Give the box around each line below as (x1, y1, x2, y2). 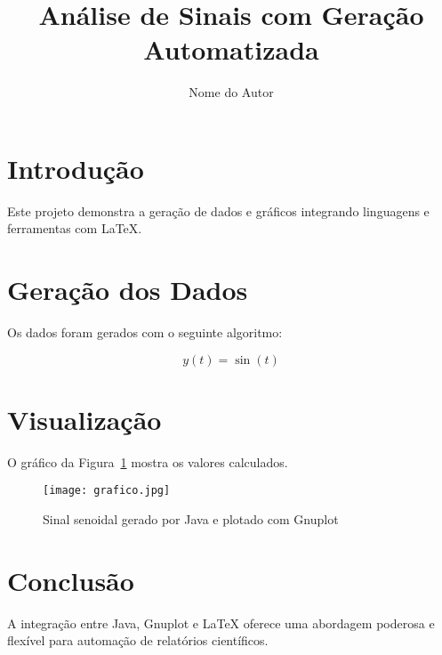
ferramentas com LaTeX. (7, 219, 142, 238)
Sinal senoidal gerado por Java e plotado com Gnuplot (43, 510, 339, 529)
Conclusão (7, 562, 134, 598)
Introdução (7, 150, 144, 186)
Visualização (7, 400, 162, 437)
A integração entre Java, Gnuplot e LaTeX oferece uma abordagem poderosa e (7, 613, 435, 632)
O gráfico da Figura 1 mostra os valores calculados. (7, 452, 288, 471)
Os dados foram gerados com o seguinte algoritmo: (7, 323, 283, 342)
